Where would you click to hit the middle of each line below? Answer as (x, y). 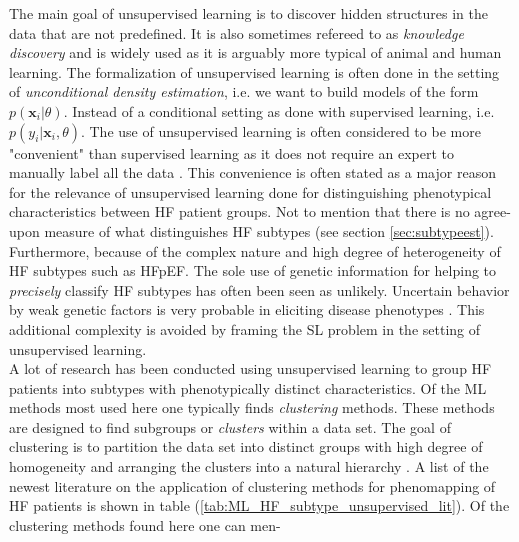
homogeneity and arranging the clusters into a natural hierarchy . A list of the (249, 466)
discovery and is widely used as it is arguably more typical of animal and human (255, 52)
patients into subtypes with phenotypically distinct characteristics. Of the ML (248, 387)
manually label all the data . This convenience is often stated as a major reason (252, 172)
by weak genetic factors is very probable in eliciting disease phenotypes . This (247, 309)
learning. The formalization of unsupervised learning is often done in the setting (254, 71)
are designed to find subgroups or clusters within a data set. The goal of (230, 426)
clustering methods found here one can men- (145, 524)
